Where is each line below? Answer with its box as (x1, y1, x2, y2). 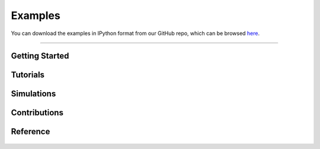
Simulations (11, 89, 56, 99)
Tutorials (11, 70, 44, 80)
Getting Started (11, 51, 69, 61)
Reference (11, 126, 50, 137)
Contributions (11, 107, 63, 118)
